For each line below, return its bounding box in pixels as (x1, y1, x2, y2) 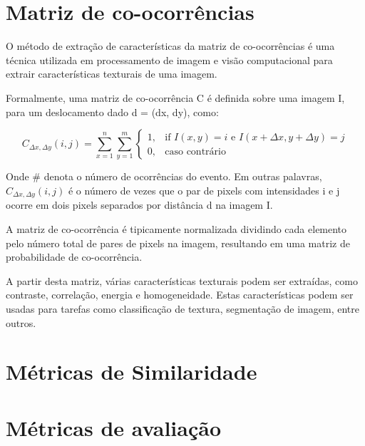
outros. (6, 315, 36, 330)
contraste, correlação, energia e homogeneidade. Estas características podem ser (6, 287, 354, 302)
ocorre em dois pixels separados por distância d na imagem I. (6, 197, 273, 212)
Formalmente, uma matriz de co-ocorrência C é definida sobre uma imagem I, (6, 90, 345, 105)
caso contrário (165, 146, 226, 157)
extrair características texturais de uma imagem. (6, 66, 217, 81)
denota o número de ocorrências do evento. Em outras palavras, (43, 169, 322, 184)
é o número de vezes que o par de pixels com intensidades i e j (68, 183, 340, 198)
